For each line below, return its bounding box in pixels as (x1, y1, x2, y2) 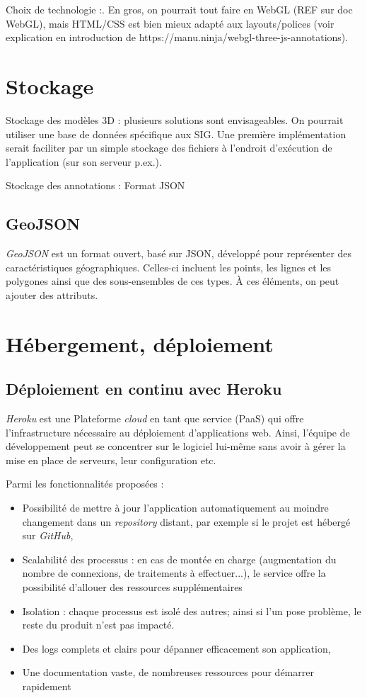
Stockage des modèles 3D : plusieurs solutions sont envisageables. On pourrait (6, 112, 344, 127)
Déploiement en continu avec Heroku (6, 378, 282, 400)
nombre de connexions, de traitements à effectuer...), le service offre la (22, 565, 326, 580)
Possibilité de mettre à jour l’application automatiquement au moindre (22, 500, 329, 514)
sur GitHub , (22, 528, 74, 543)
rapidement (22, 678, 71, 693)
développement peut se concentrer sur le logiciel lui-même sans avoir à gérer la (6, 439, 346, 454)
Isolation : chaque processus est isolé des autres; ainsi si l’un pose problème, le (22, 603, 361, 618)
